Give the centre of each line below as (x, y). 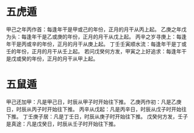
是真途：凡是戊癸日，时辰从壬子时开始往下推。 (62, 124)
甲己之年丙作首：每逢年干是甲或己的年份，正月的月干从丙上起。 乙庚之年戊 (96, 29)
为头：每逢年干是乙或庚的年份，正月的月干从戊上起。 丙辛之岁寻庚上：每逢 (96, 36)
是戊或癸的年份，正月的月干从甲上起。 (52, 59)
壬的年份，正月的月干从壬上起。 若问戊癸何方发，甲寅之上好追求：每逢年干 (96, 51)
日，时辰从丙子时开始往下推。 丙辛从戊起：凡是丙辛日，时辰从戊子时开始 (94, 109)
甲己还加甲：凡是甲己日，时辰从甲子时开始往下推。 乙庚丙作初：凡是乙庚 (94, 102)
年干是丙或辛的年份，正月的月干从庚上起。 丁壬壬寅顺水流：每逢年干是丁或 (96, 44)
